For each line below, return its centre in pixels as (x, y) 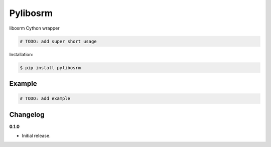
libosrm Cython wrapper (34, 28)
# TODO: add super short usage (58, 41)
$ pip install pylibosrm (50, 67)
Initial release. (36, 135)
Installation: (21, 54)
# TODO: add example (45, 99)
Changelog (27, 115)
